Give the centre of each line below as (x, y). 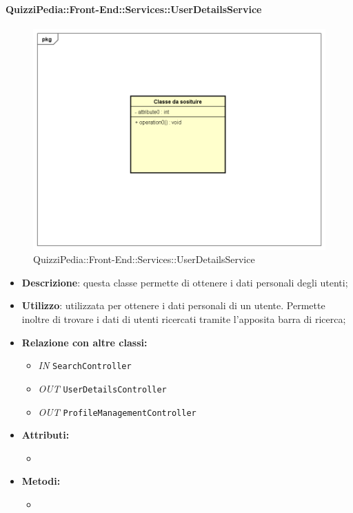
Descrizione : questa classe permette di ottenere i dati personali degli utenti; (185, 282)
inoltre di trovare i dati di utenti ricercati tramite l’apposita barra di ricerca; (184, 319)
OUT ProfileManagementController (117, 411)
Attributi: (46, 435)
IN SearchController (85, 365)
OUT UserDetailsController (102, 388)
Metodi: (41, 481)
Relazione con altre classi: (84, 342)
